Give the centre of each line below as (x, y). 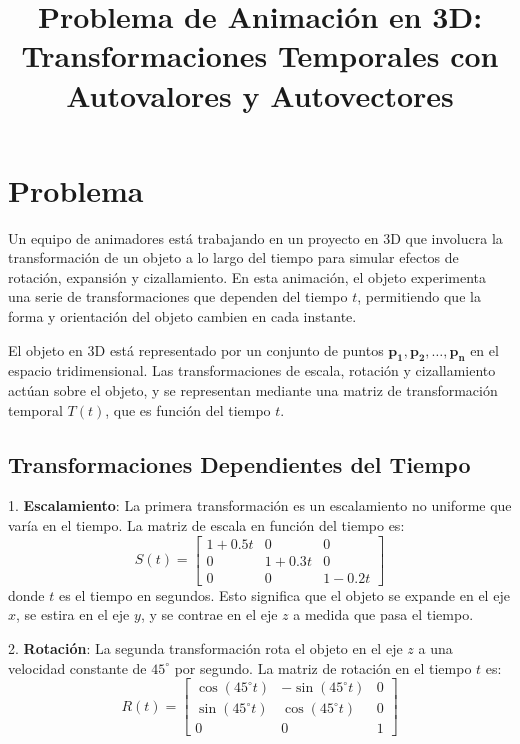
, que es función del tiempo (188, 409)
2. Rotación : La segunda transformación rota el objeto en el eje (205, 647)
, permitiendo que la (419, 296)
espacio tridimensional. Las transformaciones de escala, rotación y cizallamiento (252, 370)
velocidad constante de (77, 667)
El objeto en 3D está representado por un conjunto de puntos (196, 349)
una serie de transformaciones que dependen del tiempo (178, 296)
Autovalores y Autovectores (260, 94)
